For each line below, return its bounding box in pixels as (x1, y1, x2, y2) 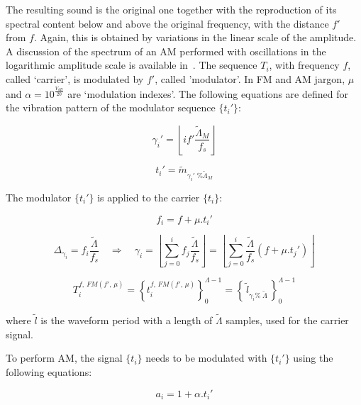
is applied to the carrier (97, 189, 200, 204)
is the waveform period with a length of (40, 313, 213, 328)
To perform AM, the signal (6, 350, 123, 365)
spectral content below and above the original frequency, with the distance (6, 16, 329, 30)
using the (293, 350, 333, 365)
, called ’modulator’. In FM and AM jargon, (155, 71, 345, 86)
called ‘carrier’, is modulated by (6, 71, 144, 86)
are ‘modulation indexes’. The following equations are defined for (67, 86, 348, 101)
